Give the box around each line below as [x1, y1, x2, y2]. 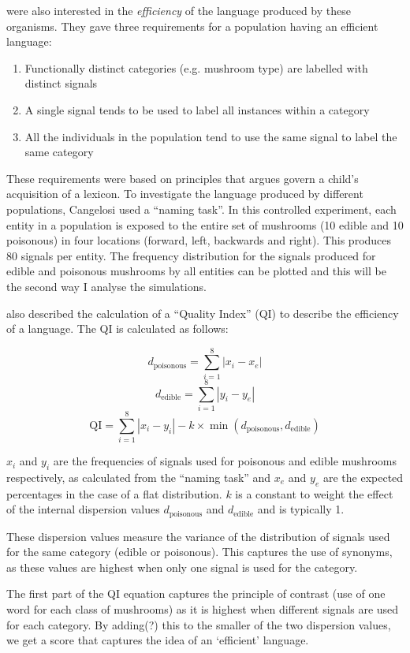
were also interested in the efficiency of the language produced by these [6, 2, 351, 18]
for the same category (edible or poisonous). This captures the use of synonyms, [6, 543, 393, 560]
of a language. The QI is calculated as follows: [6, 320, 229, 337]
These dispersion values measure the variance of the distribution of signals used [6, 528, 390, 544]
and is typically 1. [257, 501, 345, 517]
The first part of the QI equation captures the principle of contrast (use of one [6, 585, 386, 602]
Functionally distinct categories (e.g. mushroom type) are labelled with [24, 59, 368, 76]
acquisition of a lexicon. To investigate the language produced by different [6, 185, 363, 202]
